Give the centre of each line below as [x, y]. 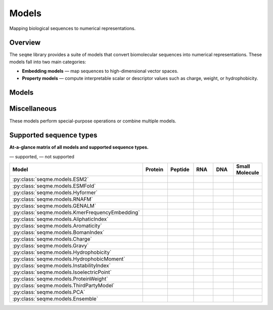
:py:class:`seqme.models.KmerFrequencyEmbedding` [76, 212]
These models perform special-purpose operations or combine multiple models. [93, 121]
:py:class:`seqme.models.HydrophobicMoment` [69, 259]
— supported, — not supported [42, 156]
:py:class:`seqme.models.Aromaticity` [57, 226]
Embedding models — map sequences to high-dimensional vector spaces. [100, 71]
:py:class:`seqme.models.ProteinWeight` [60, 279]
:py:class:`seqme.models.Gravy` [51, 246]
